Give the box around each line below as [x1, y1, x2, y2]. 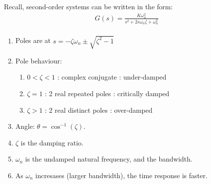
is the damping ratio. [20, 137, 84, 147]
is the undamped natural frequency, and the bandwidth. [25, 154, 192, 164]
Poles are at [15, 35, 51, 45]
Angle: [15, 121, 35, 131]
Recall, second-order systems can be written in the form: [4, 1, 173, 11]
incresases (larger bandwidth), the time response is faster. [35, 170, 208, 180]
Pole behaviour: [15, 55, 62, 65]
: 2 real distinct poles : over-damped [45, 104, 153, 115]
